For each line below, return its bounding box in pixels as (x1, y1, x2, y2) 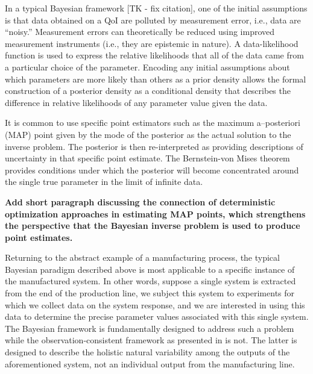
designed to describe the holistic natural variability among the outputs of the (5, 346, 290, 358)
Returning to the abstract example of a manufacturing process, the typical (5, 251, 280, 264)
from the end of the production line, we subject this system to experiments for (5, 287, 295, 299)
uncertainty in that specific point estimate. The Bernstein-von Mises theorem (5, 152, 290, 164)
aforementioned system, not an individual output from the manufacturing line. (5, 357, 295, 370)
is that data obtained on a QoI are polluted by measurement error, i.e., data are (5, 13, 301, 26)
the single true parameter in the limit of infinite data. (5, 175, 203, 188)
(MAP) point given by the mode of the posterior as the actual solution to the (5, 128, 291, 140)
